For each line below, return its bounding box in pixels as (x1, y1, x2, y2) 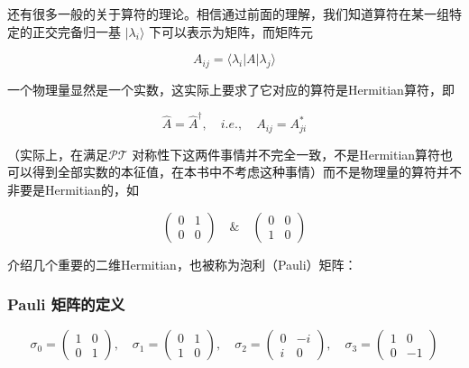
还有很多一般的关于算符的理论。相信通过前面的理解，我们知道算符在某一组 (7, 5, 449, 23)
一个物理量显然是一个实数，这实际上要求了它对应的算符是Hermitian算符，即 (7, 79, 455, 98)
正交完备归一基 (32, 22, 121, 41)
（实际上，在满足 (7, 144, 108, 163)
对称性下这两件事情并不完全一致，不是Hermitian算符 (132, 144, 441, 163)
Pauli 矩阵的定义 (7, 293, 125, 316)
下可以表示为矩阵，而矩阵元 (149, 22, 314, 41)
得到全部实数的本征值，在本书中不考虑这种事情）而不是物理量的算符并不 (32, 162, 462, 181)
